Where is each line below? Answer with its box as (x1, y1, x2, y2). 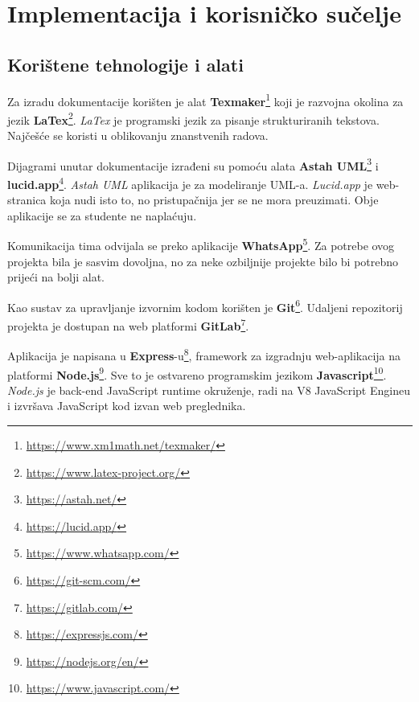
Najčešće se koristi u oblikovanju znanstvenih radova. (7, 127, 269, 144)
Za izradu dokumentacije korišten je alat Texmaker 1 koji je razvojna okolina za (7, 90, 404, 109)
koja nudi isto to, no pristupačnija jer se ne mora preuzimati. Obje (50, 191, 379, 208)
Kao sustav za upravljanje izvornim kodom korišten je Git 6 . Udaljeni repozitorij (7, 296, 403, 315)
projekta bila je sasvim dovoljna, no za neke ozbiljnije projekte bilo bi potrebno (7, 252, 399, 269)
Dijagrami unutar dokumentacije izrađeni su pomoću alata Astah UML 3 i (7, 154, 379, 174)
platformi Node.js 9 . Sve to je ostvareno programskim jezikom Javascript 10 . (7, 363, 387, 383)
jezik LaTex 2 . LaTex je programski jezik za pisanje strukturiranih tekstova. (7, 109, 380, 128)
